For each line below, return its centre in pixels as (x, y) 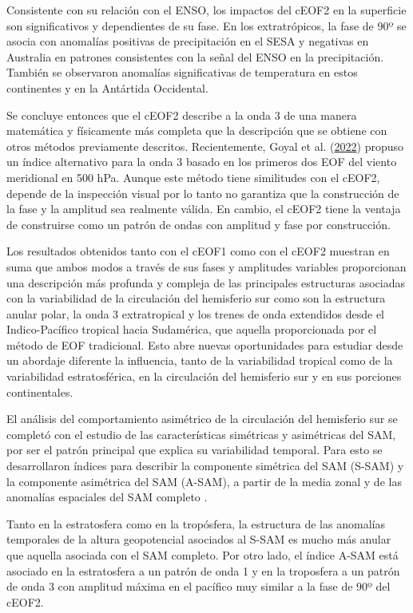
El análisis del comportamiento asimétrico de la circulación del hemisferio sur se (202, 419)
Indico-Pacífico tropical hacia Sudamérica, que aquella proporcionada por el (192, 329)
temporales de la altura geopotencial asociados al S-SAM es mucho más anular (199, 539)
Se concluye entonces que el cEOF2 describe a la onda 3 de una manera (182, 115)
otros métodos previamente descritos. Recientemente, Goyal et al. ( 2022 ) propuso (205, 146)
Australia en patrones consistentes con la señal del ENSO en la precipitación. (195, 56)
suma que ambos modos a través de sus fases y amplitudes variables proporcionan (206, 266)
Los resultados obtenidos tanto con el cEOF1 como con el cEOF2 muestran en (198, 251)
